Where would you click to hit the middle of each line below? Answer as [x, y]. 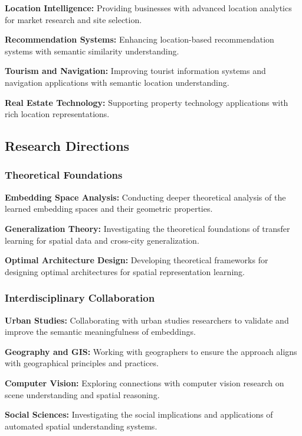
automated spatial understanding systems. [81, 426]
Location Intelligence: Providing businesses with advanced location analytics [148, 8]
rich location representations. [57, 114]
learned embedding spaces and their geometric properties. [109, 209]
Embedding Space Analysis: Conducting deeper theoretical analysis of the [145, 197]
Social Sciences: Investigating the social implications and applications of [139, 414]
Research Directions [67, 146]
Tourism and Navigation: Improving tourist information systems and [135, 71]
